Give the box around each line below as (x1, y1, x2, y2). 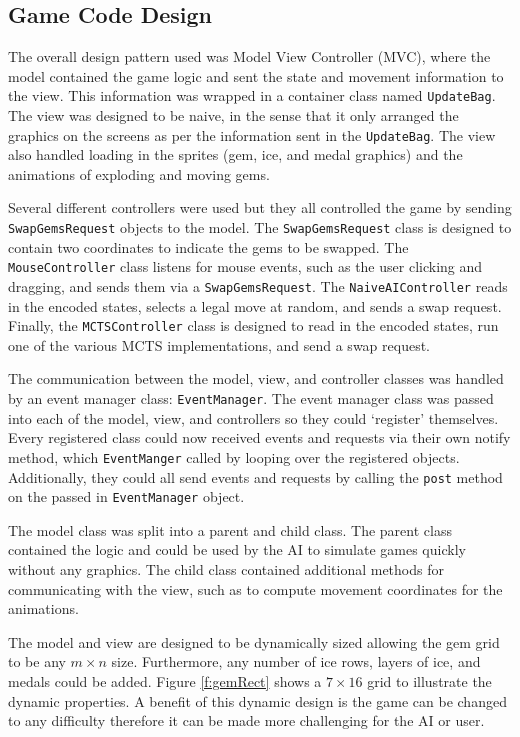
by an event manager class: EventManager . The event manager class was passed (8, 388, 494, 409)
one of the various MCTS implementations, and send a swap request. (8, 334, 431, 355)
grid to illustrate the (367, 671, 492, 692)
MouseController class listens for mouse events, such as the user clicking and (8, 256, 483, 277)
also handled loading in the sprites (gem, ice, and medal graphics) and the (8, 144, 463, 165)
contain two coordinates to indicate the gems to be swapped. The (8, 236, 409, 257)
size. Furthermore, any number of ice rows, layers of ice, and (111, 651, 481, 672)
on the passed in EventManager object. (8, 486, 245, 507)
